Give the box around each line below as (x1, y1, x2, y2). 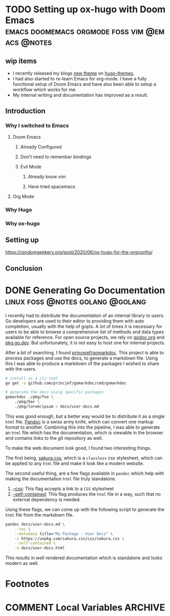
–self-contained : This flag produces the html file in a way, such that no (12, 491, 161, 497)
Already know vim (28, 173, 66, 180)
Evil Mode (20, 163, 42, 169)
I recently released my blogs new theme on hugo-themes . (12, 70, 135, 76)
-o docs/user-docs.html (14, 545, 65, 551)
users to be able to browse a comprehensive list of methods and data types (5, 329, 164, 335)
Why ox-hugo (5, 220, 40, 227)
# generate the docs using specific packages (5, 390, 104, 395)
